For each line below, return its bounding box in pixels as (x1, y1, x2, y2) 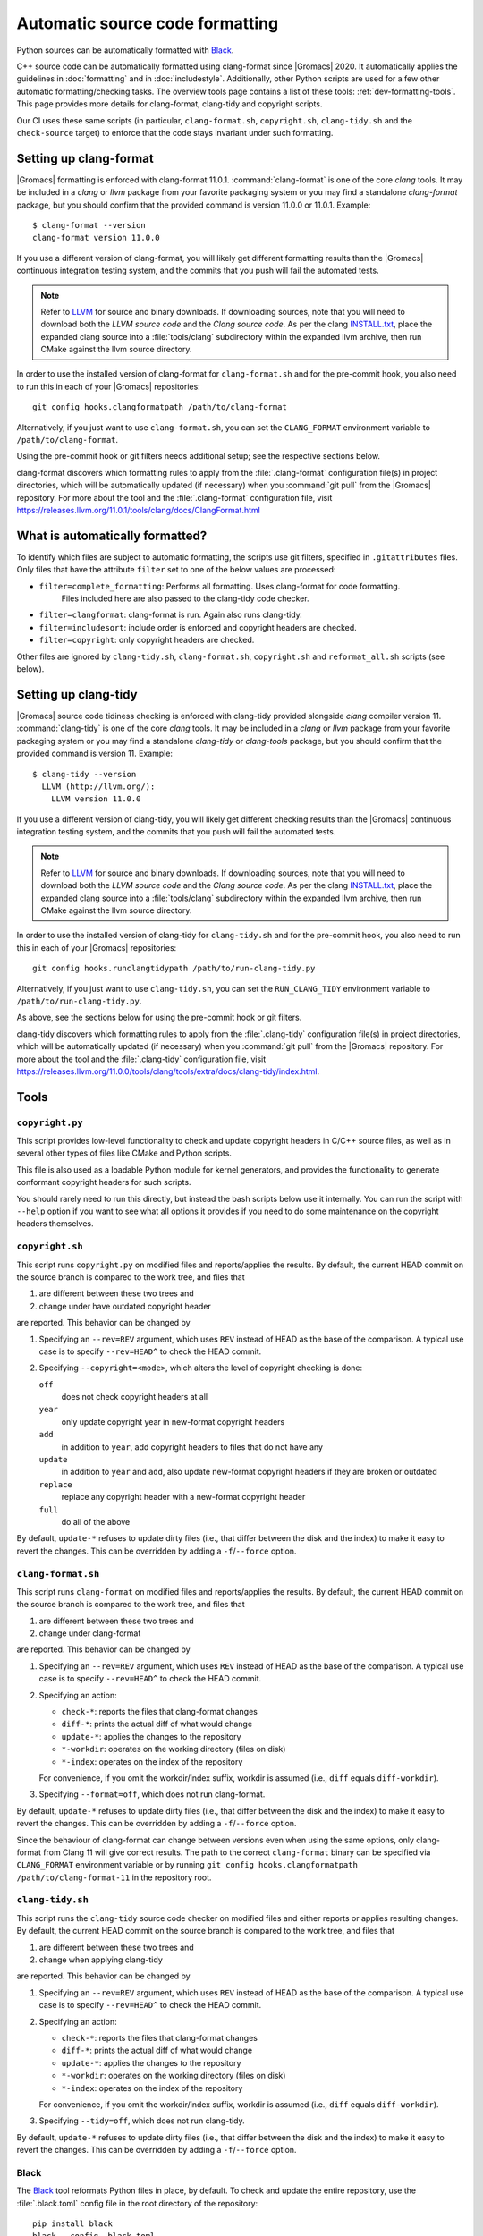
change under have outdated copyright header (38, 1300, 212, 1311)
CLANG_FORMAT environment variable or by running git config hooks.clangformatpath (16, 1859, 358, 1870)
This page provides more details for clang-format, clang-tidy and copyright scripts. (16, 98, 323, 109)
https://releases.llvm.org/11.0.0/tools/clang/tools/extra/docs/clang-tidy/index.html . (16, 1065, 320, 1077)
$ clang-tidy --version (32, 769, 137, 779)
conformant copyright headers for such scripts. (16, 1177, 191, 1188)
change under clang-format (38, 1628, 141, 1639)
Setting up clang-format (16, 150, 154, 165)
